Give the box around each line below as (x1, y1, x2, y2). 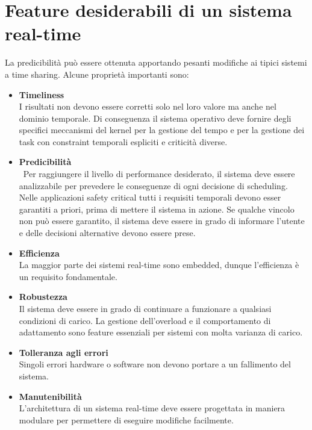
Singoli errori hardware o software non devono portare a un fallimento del (19, 358, 291, 370)
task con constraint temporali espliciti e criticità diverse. (19, 135, 228, 148)
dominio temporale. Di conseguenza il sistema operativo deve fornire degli (19, 111, 292, 124)
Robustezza (19, 290, 67, 303)
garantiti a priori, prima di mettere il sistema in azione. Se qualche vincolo (19, 202, 295, 215)
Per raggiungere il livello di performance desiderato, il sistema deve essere (23, 167, 295, 180)
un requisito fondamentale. (19, 270, 117, 282)
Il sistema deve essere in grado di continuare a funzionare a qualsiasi (19, 302, 272, 314)
